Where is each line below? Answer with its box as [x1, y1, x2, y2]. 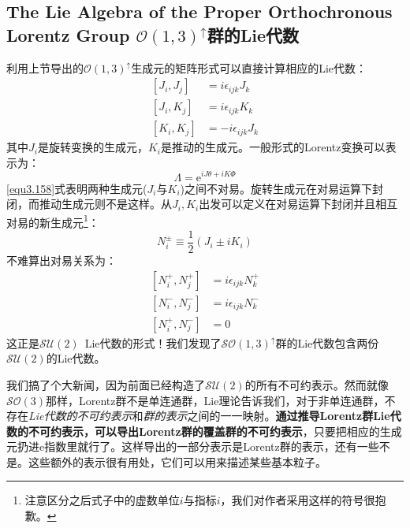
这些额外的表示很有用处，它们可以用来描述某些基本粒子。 [28, 453, 326, 470]
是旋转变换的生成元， [37, 139, 148, 155]
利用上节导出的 [6, 59, 84, 76]
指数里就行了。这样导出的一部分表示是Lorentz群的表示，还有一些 [44, 438, 379, 455]
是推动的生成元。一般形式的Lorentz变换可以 [161, 139, 386, 155]
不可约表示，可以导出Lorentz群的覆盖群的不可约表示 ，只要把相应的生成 [28, 422, 402, 439]
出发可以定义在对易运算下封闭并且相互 [199, 195, 398, 212]
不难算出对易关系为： [6, 252, 117, 269]
